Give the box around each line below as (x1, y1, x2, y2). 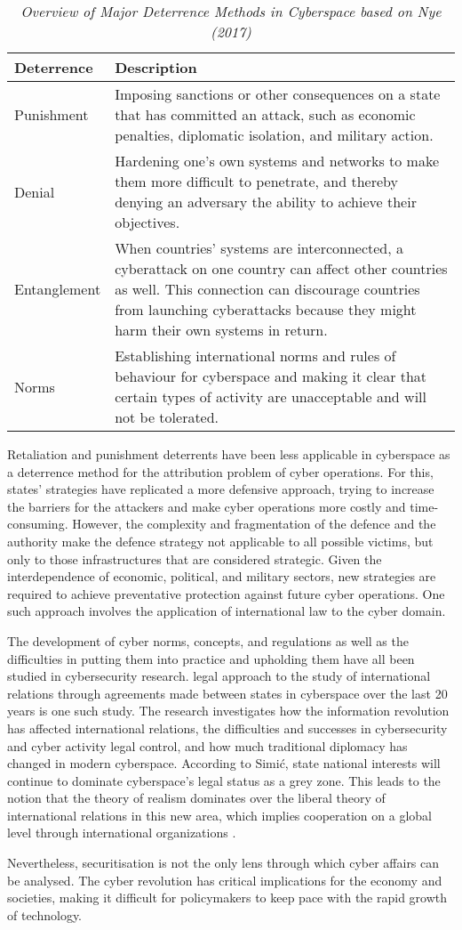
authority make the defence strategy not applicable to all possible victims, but (7, 531, 434, 550)
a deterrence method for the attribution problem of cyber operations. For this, (7, 462, 434, 481)
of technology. (7, 905, 83, 924)
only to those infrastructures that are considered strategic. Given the (7, 549, 382, 568)
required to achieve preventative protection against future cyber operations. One (7, 584, 445, 602)
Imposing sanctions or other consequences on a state (115, 84, 441, 104)
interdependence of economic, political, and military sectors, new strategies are (7, 567, 436, 586)
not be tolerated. (115, 407, 219, 427)
